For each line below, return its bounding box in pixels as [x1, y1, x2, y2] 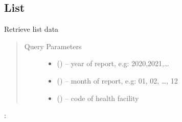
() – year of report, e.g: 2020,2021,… [57, 58, 169, 69]
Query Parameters [24, 40, 82, 51]
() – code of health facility [57, 92, 139, 103]
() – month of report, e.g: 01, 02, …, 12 [57, 75, 178, 86]
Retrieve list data [4, 24, 59, 34]
